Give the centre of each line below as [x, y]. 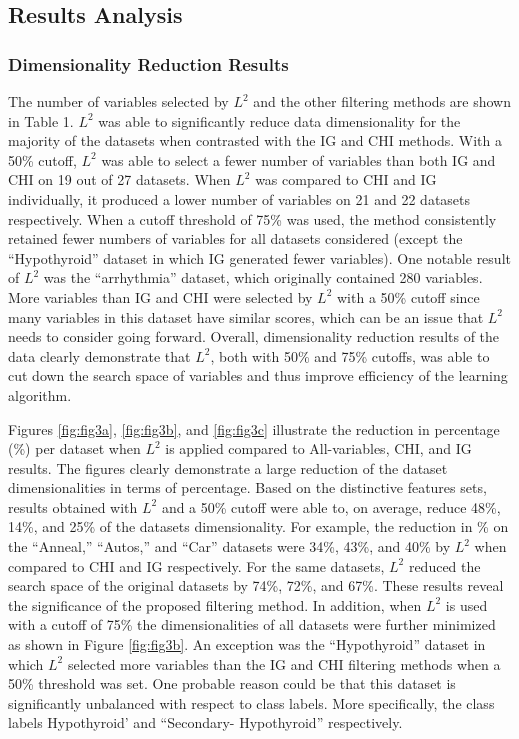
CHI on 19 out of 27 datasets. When [119, 179]
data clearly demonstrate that [99, 355]
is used [466, 604]
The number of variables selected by [118, 101]
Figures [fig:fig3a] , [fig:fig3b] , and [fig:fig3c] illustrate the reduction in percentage [254, 428]
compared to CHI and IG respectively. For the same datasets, [196, 565]
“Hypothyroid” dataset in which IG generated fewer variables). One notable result [259, 257]
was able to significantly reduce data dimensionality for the [279, 120]
